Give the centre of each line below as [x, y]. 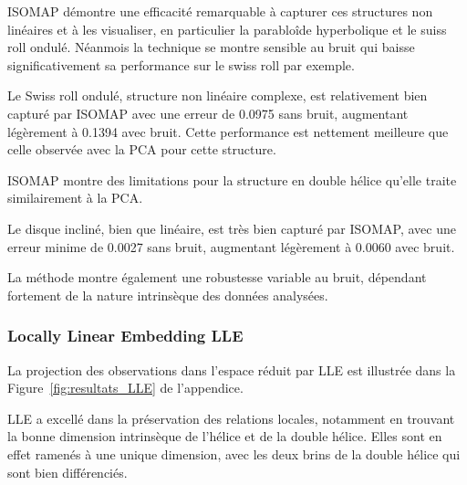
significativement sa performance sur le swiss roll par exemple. [181, 64]
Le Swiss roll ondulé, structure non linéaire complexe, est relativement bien [218, 95]
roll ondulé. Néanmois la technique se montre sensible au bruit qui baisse [211, 47]
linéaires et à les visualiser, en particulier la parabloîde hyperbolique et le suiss [227, 29]
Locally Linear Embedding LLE [125, 336]
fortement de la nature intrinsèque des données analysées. [168, 295]
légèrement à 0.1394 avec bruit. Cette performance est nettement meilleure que [228, 131]
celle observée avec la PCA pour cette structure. [142, 149]
